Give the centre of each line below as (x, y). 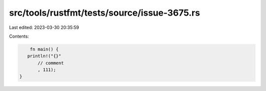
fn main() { (44, 49)
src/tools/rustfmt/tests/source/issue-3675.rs (105, 13)
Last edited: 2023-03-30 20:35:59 (44, 27)
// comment (51, 63)
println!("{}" (44, 56)
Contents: (19, 36)
